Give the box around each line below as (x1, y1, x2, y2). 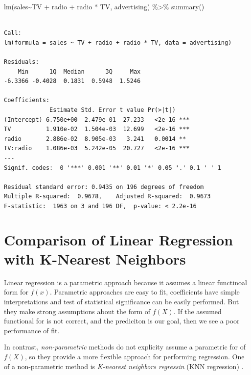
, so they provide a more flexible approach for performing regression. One (24, 351, 245, 361)
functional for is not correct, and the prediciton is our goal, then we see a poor (4, 316, 240, 326)
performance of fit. (4, 325, 60, 335)
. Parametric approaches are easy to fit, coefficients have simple (49, 287, 240, 297)
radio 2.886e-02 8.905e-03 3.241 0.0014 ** (4, 135, 186, 142)
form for (4, 287, 28, 297)
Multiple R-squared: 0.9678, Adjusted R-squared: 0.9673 (4, 193, 211, 200)
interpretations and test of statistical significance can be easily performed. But (4, 296, 239, 306)
